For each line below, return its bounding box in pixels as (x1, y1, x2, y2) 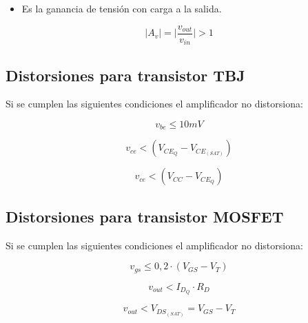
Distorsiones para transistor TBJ (6, 64, 245, 85)
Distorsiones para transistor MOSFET (6, 205, 284, 227)
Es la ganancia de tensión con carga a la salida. (21, 1, 222, 15)
